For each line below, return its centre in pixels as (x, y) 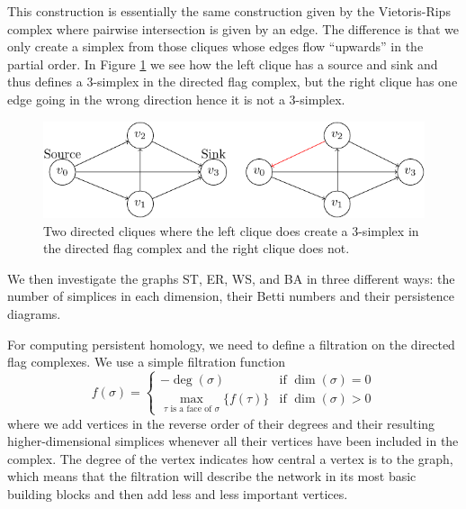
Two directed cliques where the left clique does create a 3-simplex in (231, 230)
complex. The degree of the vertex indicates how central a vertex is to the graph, (230, 458)
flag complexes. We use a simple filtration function (147, 362)
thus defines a (45, 82)
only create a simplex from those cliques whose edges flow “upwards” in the (215, 46)
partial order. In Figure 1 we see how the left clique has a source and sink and (223, 64)
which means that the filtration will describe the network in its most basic (212, 476)
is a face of (191, 409)
